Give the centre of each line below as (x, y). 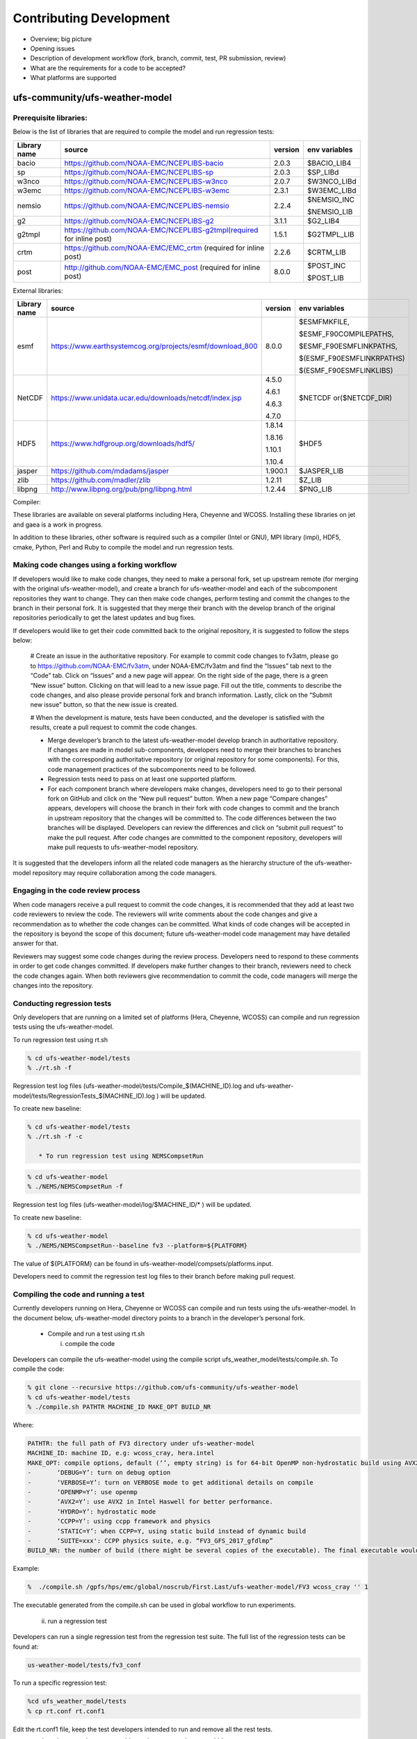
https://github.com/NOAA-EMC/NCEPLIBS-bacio (144, 163)
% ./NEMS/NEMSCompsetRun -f (75, 1187)
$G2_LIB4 (323, 221)
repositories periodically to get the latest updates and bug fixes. (104, 618)
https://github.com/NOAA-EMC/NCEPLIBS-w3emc (147, 190)
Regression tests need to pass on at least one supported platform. (142, 779)
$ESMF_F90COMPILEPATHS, (346, 334)
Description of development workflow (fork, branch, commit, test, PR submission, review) (158, 58)
